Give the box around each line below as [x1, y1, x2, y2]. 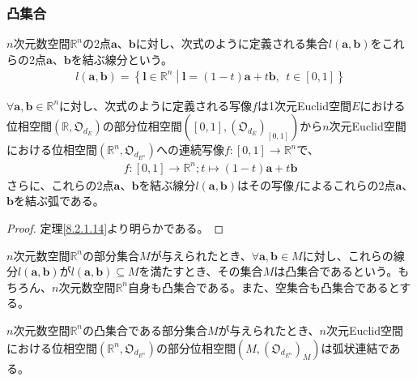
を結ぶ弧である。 [13, 192, 104, 209]
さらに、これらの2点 [6, 176, 114, 193]
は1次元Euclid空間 [257, 96, 352, 113]
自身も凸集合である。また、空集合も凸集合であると [128, 278, 400, 295]
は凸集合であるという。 [274, 263, 398, 280]
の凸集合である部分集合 [83, 321, 207, 338]
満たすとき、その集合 [150, 263, 263, 280]
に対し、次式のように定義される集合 [135, 35, 329, 52]
